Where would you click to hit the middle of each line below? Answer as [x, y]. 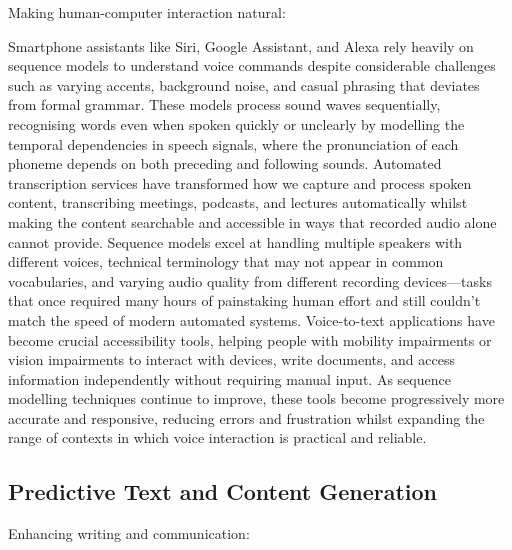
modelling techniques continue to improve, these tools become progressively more [256, 398]
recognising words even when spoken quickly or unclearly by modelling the [236, 123]
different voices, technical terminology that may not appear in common [226, 261]
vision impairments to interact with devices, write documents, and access [231, 359]
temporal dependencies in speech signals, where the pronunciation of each [233, 143]
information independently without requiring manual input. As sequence [229, 378]
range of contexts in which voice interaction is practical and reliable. [217, 437]
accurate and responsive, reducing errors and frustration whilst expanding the [246, 417]
